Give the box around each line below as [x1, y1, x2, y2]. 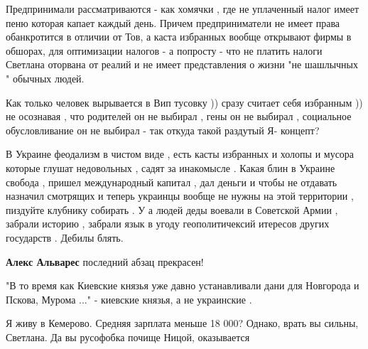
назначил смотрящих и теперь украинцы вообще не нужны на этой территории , [6, 188, 354, 203]
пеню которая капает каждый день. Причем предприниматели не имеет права [6, 15, 340, 30]
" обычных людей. [6, 70, 85, 85]
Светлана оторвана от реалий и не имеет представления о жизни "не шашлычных [6, 57, 358, 72]
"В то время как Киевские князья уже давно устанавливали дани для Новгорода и [6, 278, 359, 293]
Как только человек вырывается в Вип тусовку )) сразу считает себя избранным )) [6, 95, 363, 109]
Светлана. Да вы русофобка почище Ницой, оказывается [6, 329, 250, 344]
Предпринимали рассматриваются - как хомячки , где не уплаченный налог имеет [6, 1, 359, 16]
